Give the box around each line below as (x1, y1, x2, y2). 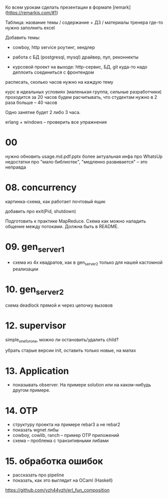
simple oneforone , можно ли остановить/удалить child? (5, 337, 119, 344)
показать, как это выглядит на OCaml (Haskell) (12, 477, 113, 483)
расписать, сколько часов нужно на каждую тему (5, 79, 114, 85)
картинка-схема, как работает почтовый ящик (5, 198, 106, 204)
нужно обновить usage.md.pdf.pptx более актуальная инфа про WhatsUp (5, 153, 163, 159)
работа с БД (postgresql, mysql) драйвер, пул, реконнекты (12, 54, 139, 60)
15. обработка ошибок (5, 455, 103, 467)
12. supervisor (5, 320, 67, 331)
